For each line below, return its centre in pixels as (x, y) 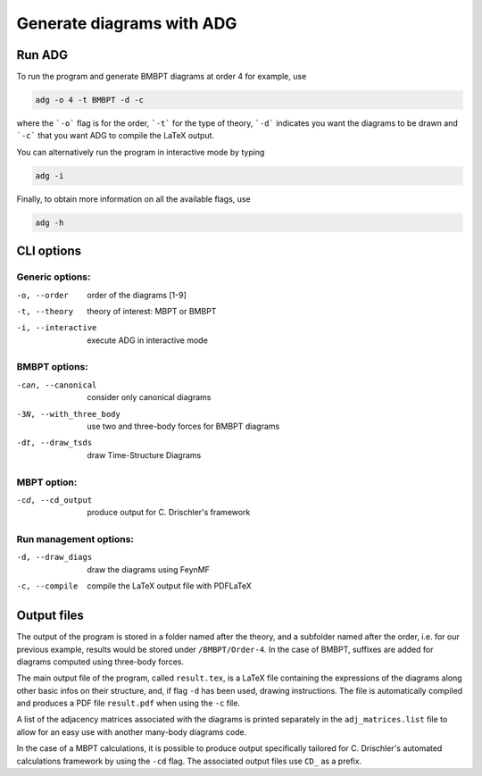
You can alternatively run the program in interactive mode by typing (141, 152)
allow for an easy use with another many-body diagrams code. (132, 731)
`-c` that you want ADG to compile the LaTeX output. (115, 136)
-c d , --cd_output (54, 500)
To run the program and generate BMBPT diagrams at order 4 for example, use (162, 77)
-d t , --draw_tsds (54, 443)
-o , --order (42, 295)
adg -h (50, 222)
